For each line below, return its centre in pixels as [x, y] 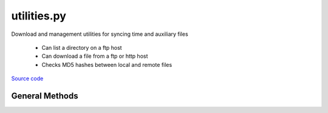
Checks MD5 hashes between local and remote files [107, 64]
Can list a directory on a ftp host [82, 47]
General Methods [45, 96]
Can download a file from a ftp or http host [95, 56]
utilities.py [39, 16]
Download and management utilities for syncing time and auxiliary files [100, 34]
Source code [27, 78]
